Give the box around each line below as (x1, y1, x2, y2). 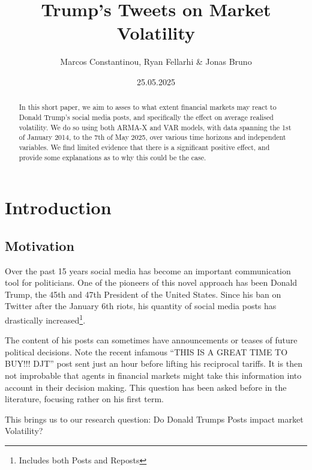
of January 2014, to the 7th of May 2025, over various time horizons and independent (19, 132, 286, 142)
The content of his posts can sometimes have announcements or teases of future (5, 334, 298, 346)
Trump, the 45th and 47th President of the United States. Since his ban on (5, 288, 281, 300)
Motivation (5, 236, 74, 255)
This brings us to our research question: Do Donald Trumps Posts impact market (5, 412, 304, 425)
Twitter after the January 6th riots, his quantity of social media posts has (5, 300, 277, 312)
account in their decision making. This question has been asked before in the (5, 381, 287, 393)
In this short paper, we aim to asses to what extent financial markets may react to (19, 102, 277, 112)
